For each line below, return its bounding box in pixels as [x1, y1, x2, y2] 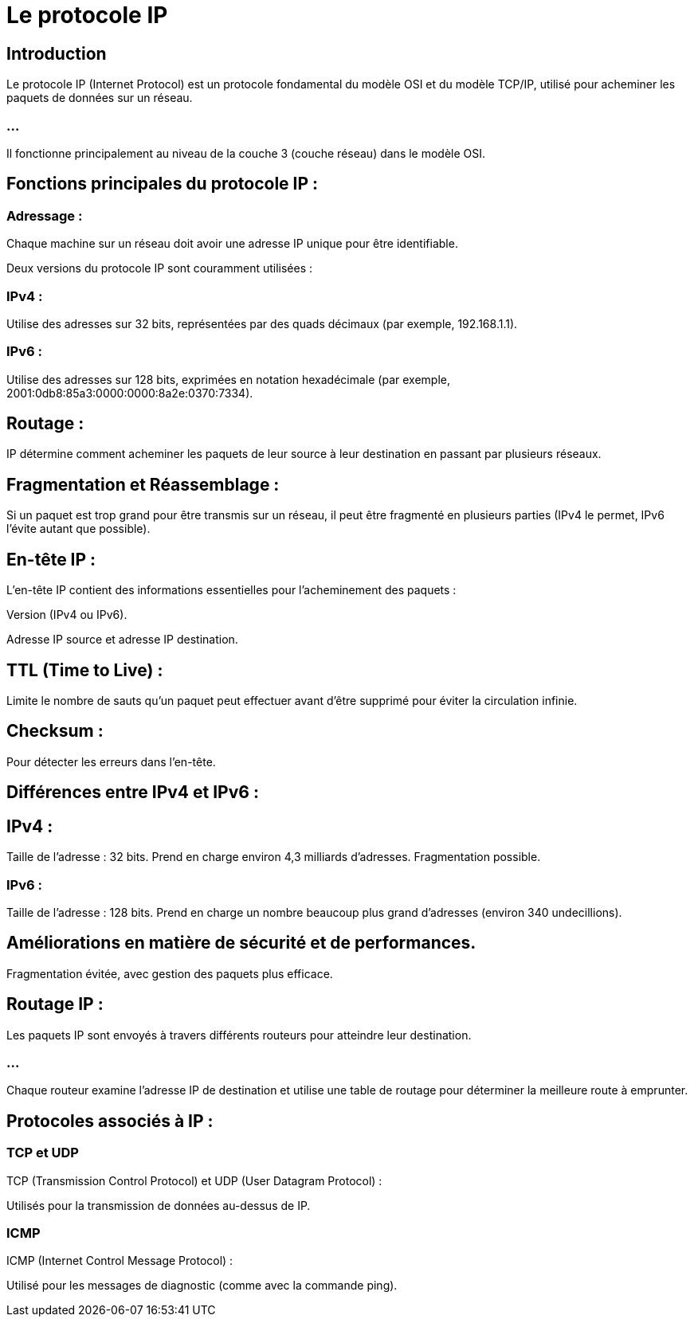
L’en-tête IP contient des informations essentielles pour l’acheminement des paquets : [6, 583, 457, 597]
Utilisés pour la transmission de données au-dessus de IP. [6, 1198, 311, 1212]
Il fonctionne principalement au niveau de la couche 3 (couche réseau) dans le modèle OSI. [6, 146, 486, 160]
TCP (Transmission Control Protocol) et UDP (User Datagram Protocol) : [6, 1173, 382, 1188]
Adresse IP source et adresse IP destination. [6, 632, 238, 647]
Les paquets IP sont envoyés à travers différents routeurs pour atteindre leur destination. [6, 1027, 472, 1042]
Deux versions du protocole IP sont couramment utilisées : [6, 261, 313, 276]
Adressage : [6, 207, 83, 224]
